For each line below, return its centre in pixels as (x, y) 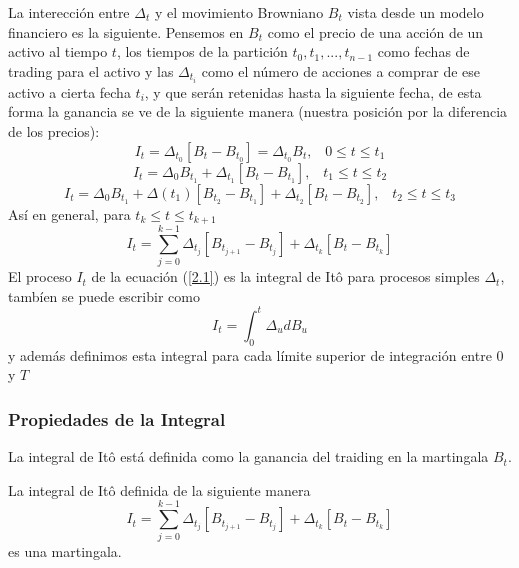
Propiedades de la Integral (117, 418)
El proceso (40, 276)
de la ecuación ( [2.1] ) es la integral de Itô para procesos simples (285, 276)
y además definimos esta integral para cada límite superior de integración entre (250, 354)
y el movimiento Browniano (239, 12)
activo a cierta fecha (69, 91)
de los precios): (54, 131)
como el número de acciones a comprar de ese (340, 70)
